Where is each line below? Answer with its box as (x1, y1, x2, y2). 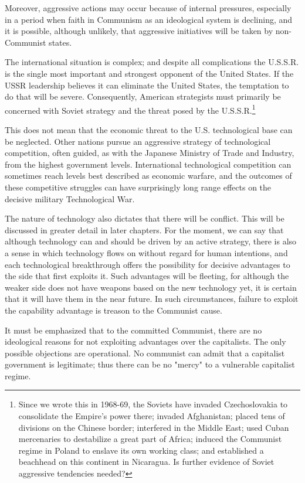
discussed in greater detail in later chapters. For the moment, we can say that (5, 223, 284, 236)
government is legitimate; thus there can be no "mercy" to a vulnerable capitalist (5, 358, 295, 370)
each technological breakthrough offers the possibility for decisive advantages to (5, 258, 290, 270)
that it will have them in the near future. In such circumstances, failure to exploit (5, 292, 299, 305)
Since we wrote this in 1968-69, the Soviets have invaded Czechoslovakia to (18, 398, 288, 410)
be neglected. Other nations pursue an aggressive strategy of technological (5, 135, 271, 147)
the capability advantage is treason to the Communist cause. (5, 304, 222, 316)
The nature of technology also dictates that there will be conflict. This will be (5, 212, 284, 225)
